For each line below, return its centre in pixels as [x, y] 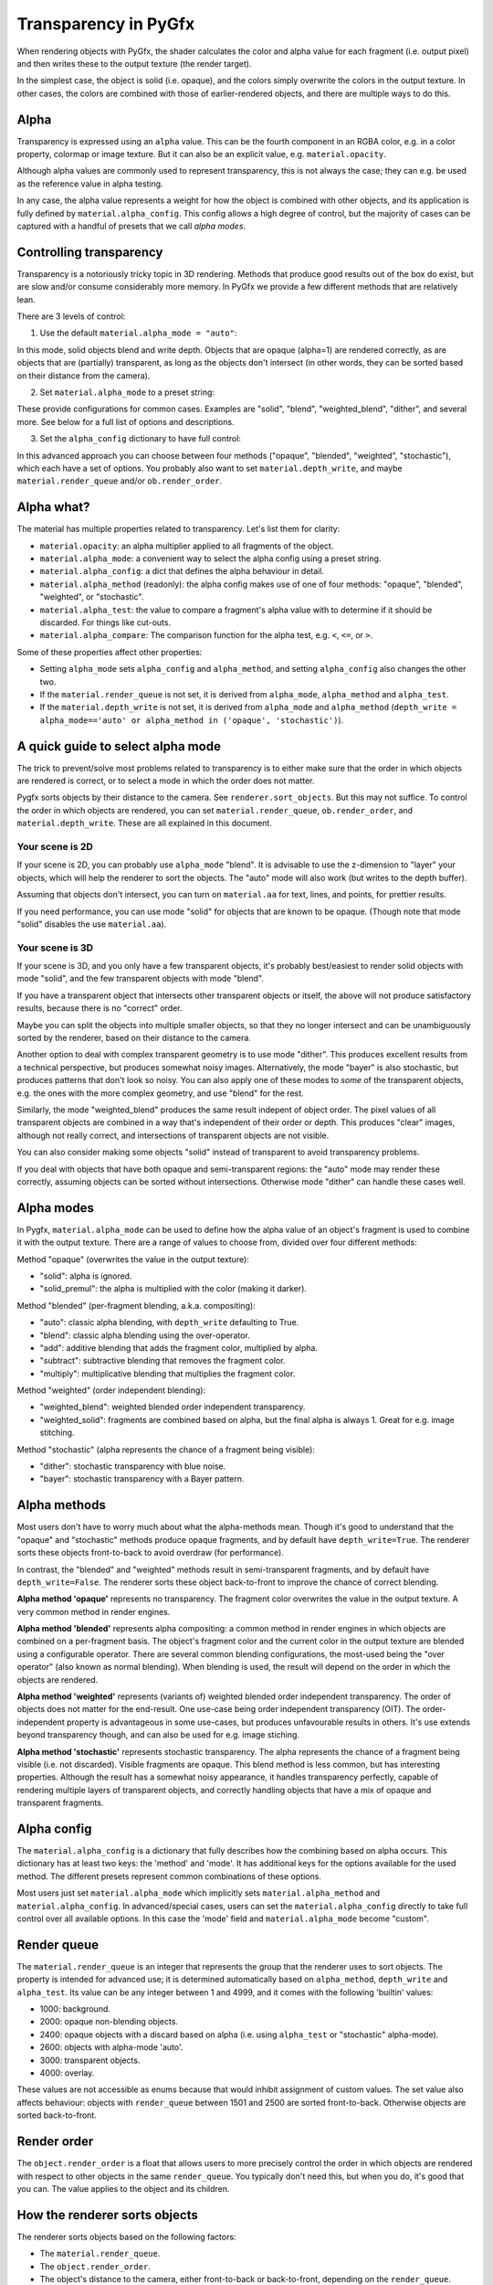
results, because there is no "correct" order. [100, 1008]
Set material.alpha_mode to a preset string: [127, 392]
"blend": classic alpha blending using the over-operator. [145, 1335]
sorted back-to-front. [57, 2115]
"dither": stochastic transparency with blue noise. [133, 1466]
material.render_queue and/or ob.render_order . [120, 481]
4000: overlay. [67, 2073]
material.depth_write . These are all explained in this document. [145, 824]
